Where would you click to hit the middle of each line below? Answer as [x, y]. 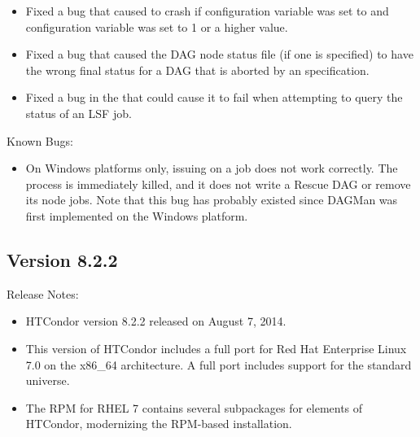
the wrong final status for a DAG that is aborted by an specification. [197, 70]
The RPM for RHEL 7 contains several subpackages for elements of [194, 407]
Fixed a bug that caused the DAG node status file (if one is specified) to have [219, 54]
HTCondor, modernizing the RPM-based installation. [159, 424]
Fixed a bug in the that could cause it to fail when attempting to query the [214, 97]
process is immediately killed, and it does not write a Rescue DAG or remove [218, 184]
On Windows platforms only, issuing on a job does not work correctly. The [212, 168]
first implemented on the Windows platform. [137, 215]
